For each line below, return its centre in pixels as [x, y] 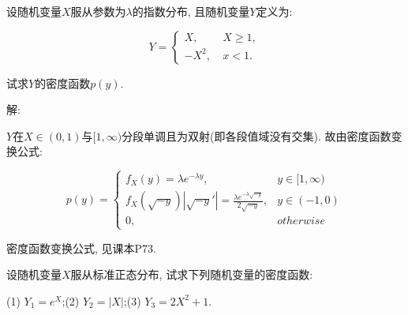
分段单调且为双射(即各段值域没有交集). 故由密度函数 [256, 135]
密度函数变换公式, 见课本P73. [81, 247]
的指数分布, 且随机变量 [191, 11]
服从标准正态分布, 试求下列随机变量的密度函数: [192, 274]
